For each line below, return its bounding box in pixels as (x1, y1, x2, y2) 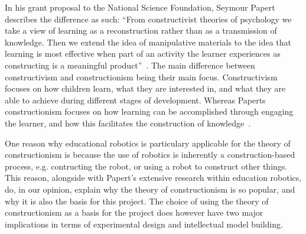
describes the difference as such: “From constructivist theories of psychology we (5, 12, 292, 25)
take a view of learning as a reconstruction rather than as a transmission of (5, 24, 277, 37)
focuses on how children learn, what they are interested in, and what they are (5, 82, 286, 95)
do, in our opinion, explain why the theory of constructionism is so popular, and (5, 183, 295, 195)
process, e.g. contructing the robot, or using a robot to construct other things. (5, 160, 288, 172)
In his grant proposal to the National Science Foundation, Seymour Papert (5, 1, 275, 13)
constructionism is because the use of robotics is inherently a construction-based (5, 148, 295, 161)
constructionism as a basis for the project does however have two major (5, 206, 263, 219)
